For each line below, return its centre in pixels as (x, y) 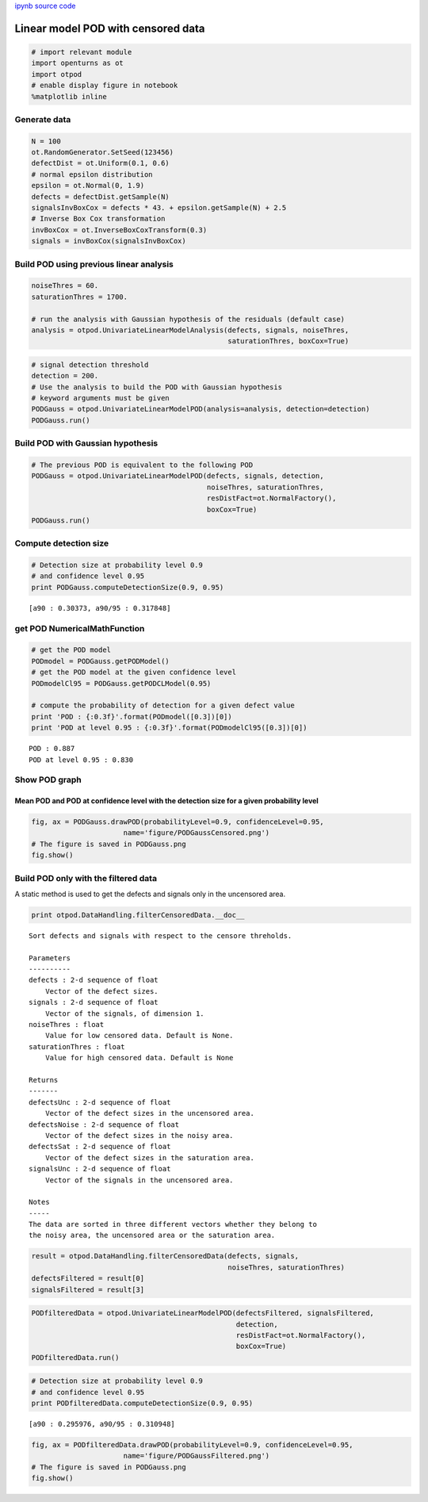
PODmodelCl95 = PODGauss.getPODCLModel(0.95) (121, 683)
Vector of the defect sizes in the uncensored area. (150, 1113)
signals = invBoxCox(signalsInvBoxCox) (109, 241)
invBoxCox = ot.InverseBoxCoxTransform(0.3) (119, 230)
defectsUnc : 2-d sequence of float (100, 1102)
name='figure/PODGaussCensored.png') (197, 833)
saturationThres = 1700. (80, 297)
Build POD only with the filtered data (86, 878)
